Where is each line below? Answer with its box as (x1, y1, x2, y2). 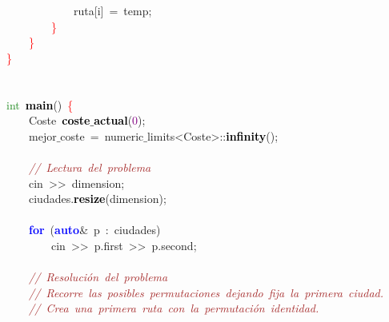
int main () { (6, 96, 74, 113)
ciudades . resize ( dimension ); (28, 190, 166, 207)
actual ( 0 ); (94, 112, 146, 129)
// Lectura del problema (29, 158, 151, 175)
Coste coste (29, 112, 90, 129)
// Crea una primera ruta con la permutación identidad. (29, 300, 319, 316)
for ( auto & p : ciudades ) (29, 221, 161, 238)
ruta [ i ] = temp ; (73, 2, 152, 18)
